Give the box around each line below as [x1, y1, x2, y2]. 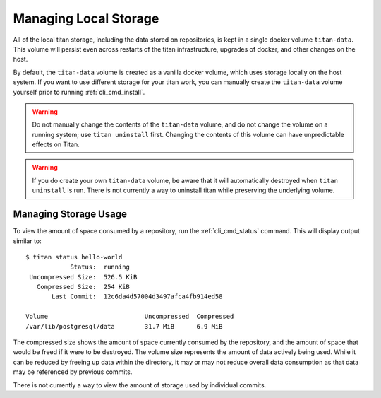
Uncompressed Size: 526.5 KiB [29, 273, 138, 281]
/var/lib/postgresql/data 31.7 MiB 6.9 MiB [25, 322, 223, 330]
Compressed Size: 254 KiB [36, 283, 131, 291]
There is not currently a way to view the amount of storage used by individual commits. [13, 380, 267, 389]
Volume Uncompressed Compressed [25, 312, 234, 321]
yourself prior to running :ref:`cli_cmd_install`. [13, 88, 145, 96]
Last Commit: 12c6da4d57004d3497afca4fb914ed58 [52, 293, 223, 300]
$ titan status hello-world [25, 253, 123, 261]
